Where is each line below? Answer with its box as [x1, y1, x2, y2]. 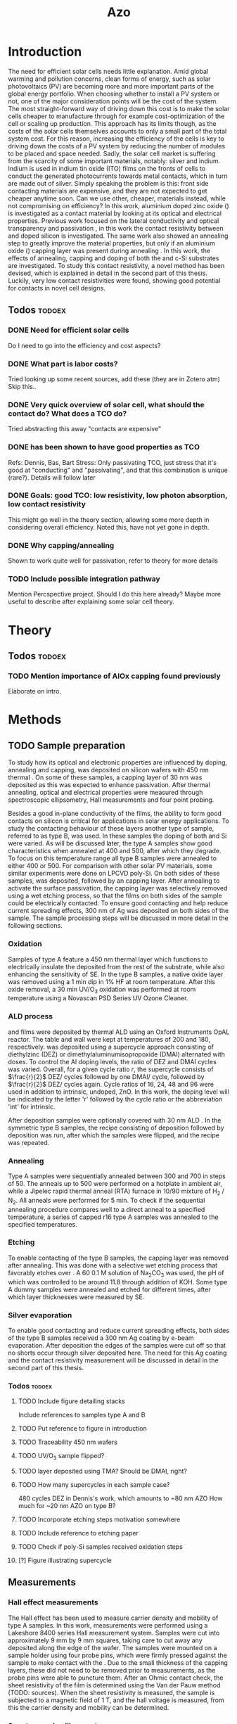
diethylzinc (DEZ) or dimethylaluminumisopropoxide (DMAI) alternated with [8, 1049, 226, 1059]
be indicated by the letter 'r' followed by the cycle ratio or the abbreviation [8, 1094, 223, 1103]
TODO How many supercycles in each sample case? [18, 1481, 170, 1489]
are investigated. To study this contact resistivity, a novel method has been [8, 261, 225, 269]
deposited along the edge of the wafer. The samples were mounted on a [8, 1643, 217, 1652]
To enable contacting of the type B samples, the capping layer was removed [8, 1253, 229, 1262]
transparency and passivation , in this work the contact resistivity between [8, 224, 224, 232]
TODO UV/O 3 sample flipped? [18, 1452, 105, 1462]
